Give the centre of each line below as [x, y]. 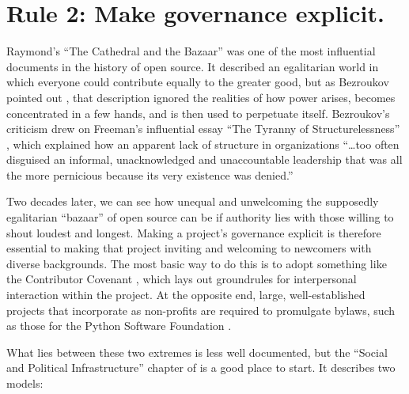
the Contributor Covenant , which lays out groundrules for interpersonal [182, 279]
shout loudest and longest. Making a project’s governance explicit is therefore [194, 232]
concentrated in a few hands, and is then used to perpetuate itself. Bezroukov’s [198, 113]
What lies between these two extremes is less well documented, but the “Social [197, 352]
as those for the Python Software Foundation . [119, 326]
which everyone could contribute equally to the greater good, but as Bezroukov [198, 82]
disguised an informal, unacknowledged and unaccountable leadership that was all [204, 159]
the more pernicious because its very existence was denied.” [150, 174]
